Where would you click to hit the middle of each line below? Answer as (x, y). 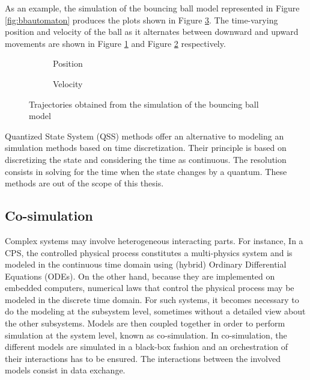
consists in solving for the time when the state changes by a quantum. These (146, 171)
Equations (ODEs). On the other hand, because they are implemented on (140, 276)
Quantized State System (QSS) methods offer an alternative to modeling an (144, 136)
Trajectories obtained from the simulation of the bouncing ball (144, 104)
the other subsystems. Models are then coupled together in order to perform (145, 323)
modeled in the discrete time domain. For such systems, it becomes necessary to (152, 299)
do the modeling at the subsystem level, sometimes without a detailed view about (155, 311)
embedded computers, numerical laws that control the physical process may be (150, 288)
